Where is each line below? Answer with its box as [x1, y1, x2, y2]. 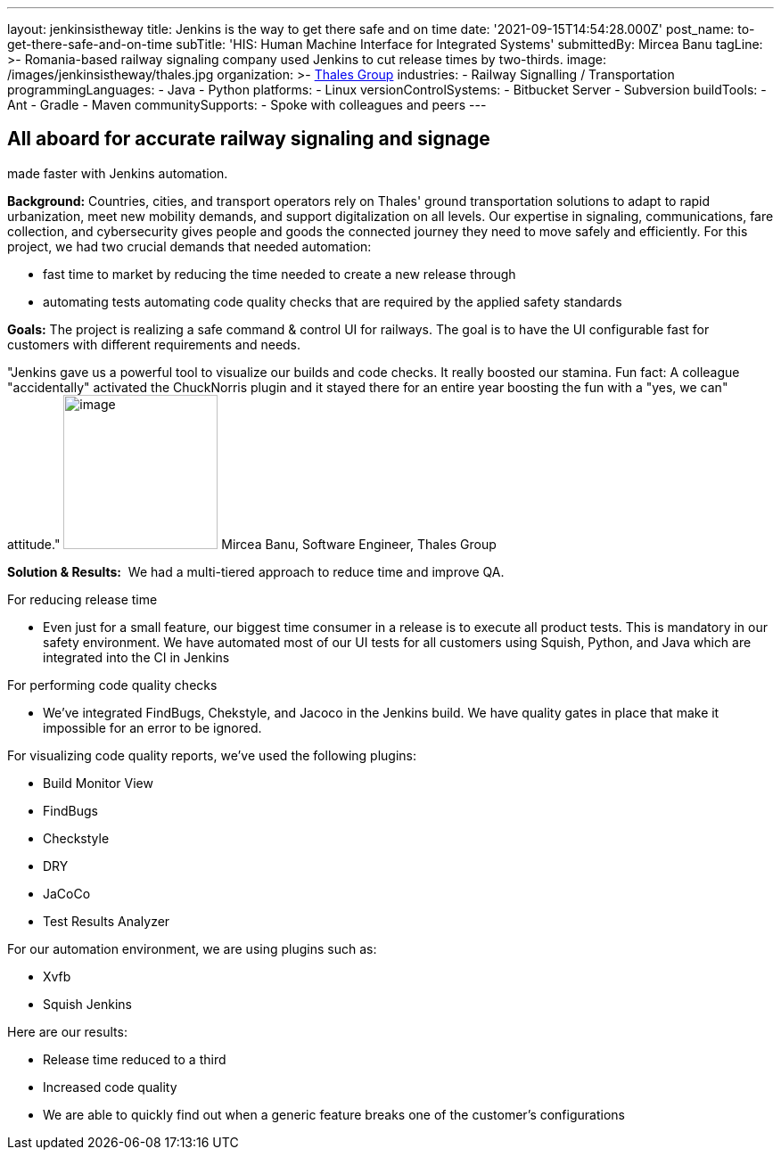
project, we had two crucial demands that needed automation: [7, 238, 372, 254]
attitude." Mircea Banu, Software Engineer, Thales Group [7, 536, 497, 552]
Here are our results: [7, 1023, 127, 1039]
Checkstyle [43, 830, 110, 846]
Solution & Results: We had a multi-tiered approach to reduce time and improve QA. [7, 563, 505, 579]
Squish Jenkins [43, 996, 132, 1012]
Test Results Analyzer [43, 913, 170, 929]
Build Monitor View [43, 775, 153, 791]
